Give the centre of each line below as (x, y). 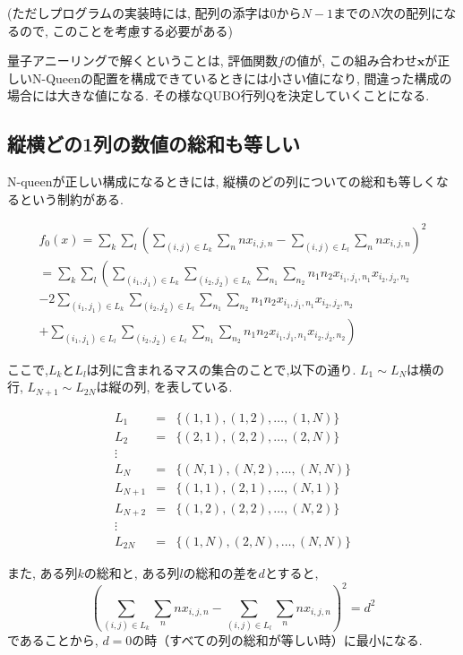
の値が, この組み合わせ (351, 60)
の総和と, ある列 (132, 573)
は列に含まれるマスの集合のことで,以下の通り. (221, 369)
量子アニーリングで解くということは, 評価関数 (143, 60)
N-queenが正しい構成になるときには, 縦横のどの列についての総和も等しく (222, 181)
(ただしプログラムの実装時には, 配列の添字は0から (154, 13)
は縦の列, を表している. (164, 387)
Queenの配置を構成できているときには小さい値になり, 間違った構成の (249, 78)
